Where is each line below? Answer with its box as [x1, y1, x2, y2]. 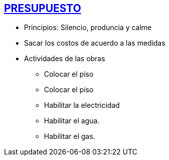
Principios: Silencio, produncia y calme [24, 23, 152, 32]
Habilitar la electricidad [44, 101, 120, 110]
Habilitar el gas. [44, 132, 95, 141]
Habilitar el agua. [44, 116, 99, 125]
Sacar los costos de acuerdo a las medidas [24, 39, 165, 48]
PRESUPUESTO [4, 2, 81, 15]
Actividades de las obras [24, 54, 105, 63]
